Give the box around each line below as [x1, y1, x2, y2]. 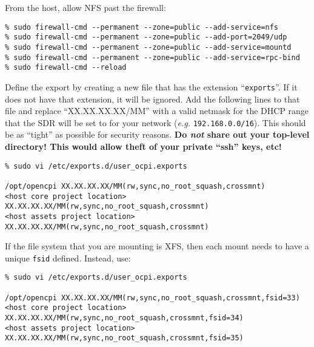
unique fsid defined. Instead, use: [5, 251, 131, 264]
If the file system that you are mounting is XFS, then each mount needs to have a [5, 240, 309, 252]
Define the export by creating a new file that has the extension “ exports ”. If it [5, 80, 298, 93]
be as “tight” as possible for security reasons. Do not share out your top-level [5, 128, 310, 141]
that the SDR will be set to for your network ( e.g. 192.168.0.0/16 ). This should [5, 116, 306, 129]
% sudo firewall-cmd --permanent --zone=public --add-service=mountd [5, 42, 292, 52]
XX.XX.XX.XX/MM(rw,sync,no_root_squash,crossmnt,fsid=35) [5, 334, 244, 343]
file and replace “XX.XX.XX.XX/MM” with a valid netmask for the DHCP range [5, 104, 309, 117]
